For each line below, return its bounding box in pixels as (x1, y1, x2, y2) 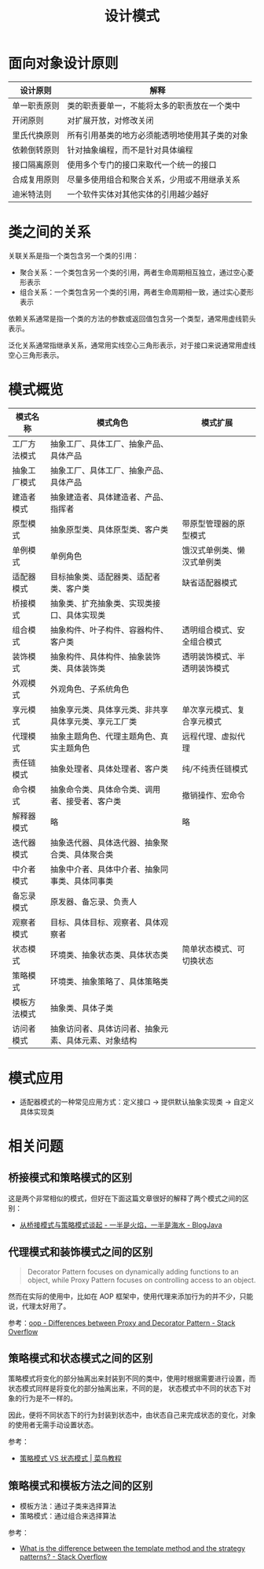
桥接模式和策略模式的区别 (8, 1171, 132, 1185)
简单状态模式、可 (181, 943, 245, 954)
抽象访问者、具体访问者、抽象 (49, 1023, 161, 1034)
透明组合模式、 (181, 624, 237, 635)
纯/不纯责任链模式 (181, 763, 248, 774)
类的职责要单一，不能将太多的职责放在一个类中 (67, 100, 241, 111)
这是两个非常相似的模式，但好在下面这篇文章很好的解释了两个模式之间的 (8, 1193, 242, 1203)
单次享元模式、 (181, 704, 237, 715)
